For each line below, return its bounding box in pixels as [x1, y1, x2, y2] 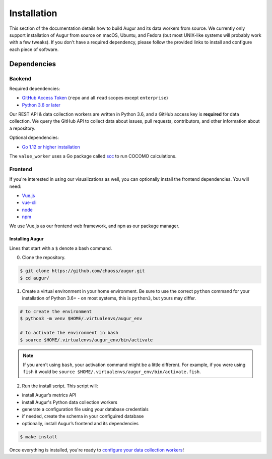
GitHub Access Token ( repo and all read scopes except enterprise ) [22, 95, 168, 101]
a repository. [9, 125, 36, 131]
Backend [9, 75, 32, 82]
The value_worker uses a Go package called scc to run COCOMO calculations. [9, 153, 177, 159]
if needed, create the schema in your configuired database [22, 413, 144, 419]
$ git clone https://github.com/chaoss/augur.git [20, 268, 145, 274]
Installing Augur [9, 236, 44, 242]
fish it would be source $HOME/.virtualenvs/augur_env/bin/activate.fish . [23, 369, 201, 375]
